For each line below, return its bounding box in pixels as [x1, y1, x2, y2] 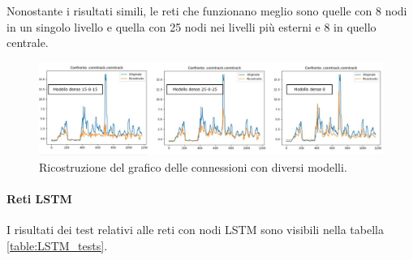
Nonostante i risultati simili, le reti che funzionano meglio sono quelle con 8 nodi [6, 2, 407, 19]
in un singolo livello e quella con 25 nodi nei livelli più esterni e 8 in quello [6, 18, 376, 35]
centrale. [6, 34, 49, 51]
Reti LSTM [6, 190, 72, 207]
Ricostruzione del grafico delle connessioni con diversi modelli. [39, 158, 347, 175]
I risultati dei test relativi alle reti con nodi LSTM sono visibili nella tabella [6, 221, 384, 238]
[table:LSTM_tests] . [6, 237, 108, 254]
